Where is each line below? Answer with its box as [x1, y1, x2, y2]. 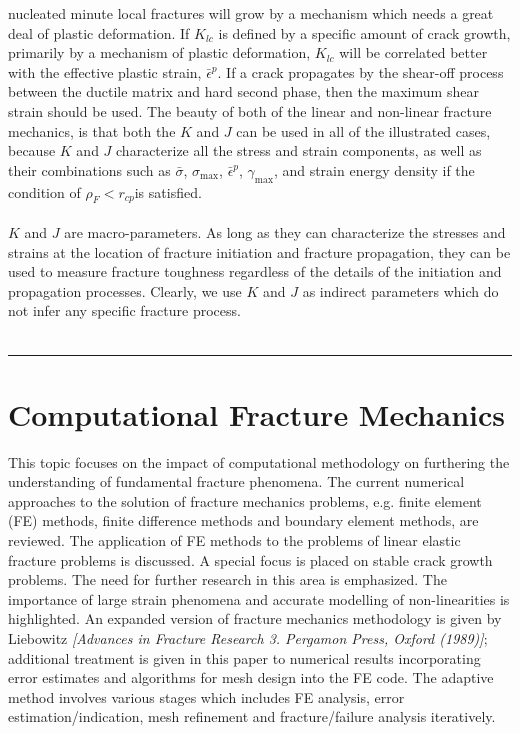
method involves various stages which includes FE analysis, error [8, 686, 405, 707]
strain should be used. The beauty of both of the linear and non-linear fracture [8, 100, 492, 121]
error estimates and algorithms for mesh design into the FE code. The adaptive [8, 667, 494, 688]
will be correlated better [339, 42, 488, 63]
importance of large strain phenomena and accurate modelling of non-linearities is [8, 588, 510, 609]
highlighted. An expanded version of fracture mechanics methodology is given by [8, 608, 502, 629]
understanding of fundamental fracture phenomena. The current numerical [8, 471, 465, 492]
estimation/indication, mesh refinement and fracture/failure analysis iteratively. [8, 706, 496, 727]
